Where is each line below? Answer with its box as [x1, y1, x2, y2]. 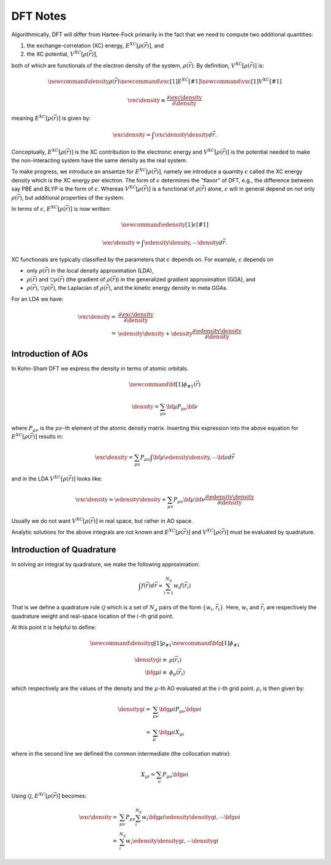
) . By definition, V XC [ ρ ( [191, 61, 250, 69]
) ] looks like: [71, 475, 102, 482]
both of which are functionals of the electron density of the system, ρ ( [11, 61, 189, 69]
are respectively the [266, 604, 317, 611]
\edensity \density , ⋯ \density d [144, 239, 223, 246]
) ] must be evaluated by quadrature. [224, 528, 315, 536]
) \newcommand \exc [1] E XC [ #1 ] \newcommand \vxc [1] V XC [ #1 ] [117, 77, 282, 85]
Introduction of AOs [11, 349, 88, 359]
